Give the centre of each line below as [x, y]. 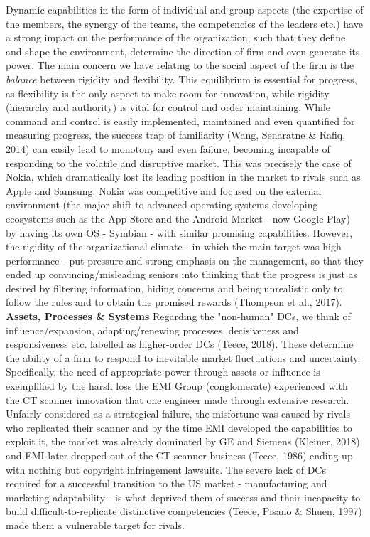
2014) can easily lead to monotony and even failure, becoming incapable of [168, 148]
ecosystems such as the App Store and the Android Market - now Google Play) [178, 218]
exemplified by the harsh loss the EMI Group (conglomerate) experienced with [177, 386]
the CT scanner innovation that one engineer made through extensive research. [178, 399]
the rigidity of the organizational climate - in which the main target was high [174, 246]
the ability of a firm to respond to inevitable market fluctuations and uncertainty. [183, 357]
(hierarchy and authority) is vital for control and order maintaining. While [168, 107]
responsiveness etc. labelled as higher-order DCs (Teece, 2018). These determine [180, 344]
